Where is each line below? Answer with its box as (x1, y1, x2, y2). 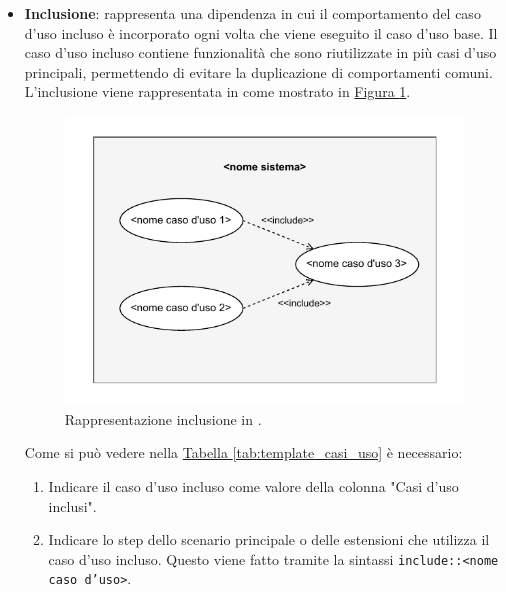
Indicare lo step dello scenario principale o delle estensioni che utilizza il (48, 529, 490, 550)
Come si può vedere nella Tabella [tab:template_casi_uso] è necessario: (24, 442, 463, 463)
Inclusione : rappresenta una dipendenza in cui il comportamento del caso (24, 3, 481, 23)
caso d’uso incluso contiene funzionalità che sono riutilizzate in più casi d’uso (24, 42, 497, 63)
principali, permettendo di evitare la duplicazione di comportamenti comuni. (24, 61, 493, 82)
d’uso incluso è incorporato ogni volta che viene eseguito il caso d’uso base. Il (24, 22, 498, 43)
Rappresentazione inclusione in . (64, 408, 262, 429)
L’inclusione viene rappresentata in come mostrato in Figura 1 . (24, 81, 411, 102)
